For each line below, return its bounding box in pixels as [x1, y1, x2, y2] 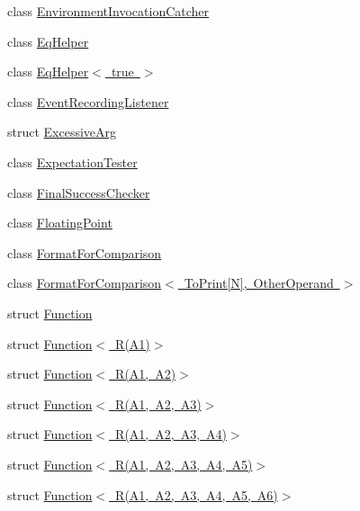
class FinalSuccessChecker [7, 183, 150, 202]
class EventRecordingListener [7, 92, 169, 111]
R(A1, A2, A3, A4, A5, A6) [115, 485, 278, 504]
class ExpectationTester [7, 152, 138, 171]
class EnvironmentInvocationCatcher [7, 2, 210, 20]
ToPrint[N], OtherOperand [184, 273, 334, 292]
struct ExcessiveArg [7, 122, 117, 141]
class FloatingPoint [7, 213, 112, 232]
